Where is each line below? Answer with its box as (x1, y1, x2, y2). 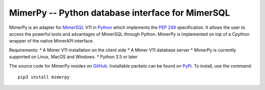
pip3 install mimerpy (18, 74, 70, 80)
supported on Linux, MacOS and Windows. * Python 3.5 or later (9, 54, 138, 60)
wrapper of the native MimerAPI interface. (9, 38, 94, 44)
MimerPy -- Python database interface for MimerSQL (9, 7, 230, 18)
